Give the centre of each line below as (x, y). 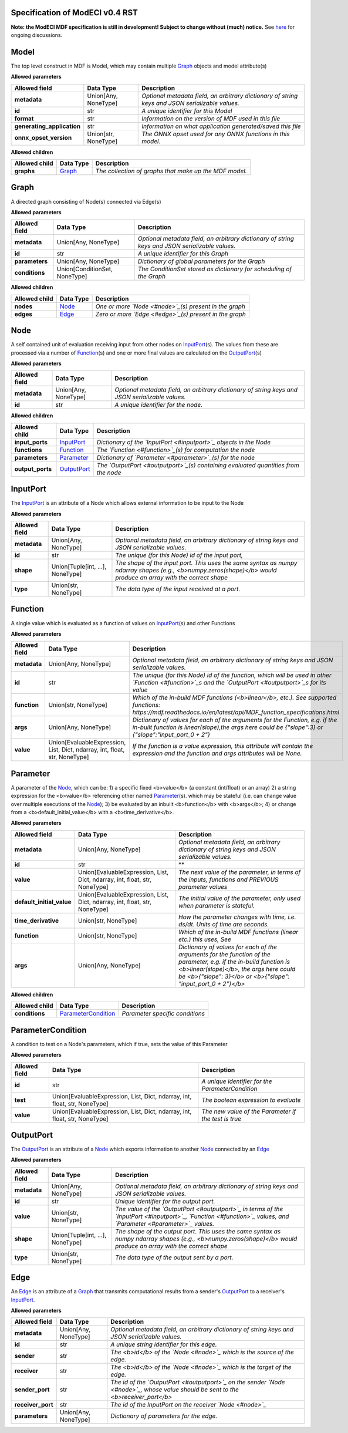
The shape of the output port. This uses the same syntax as (198, 1231)
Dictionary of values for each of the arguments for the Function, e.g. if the (235, 720)
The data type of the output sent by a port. (175, 1257)
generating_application (48, 126)
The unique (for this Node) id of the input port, (179, 555)
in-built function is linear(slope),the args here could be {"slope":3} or (228, 727)
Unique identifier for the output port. (165, 1201)
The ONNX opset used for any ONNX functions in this (216, 134)
